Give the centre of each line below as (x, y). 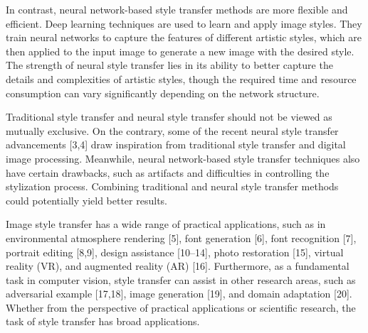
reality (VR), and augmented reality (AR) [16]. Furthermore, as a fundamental (178, 266)
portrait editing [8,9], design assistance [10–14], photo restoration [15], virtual (175, 252)
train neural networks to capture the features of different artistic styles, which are (184, 37)
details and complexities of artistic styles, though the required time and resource (181, 78)
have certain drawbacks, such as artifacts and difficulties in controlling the (168, 172)
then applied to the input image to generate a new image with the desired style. (180, 51)
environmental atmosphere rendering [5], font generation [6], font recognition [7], (181, 238)
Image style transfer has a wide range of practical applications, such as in (166, 224)
